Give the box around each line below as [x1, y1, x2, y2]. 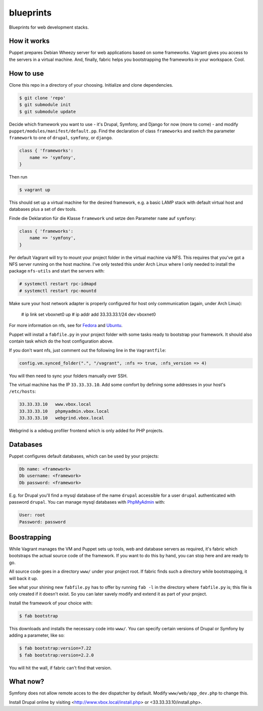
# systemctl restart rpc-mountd [19, 288, 97, 293]
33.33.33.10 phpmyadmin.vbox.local [19, 408, 110, 414]
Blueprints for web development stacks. [9, 24, 89, 30]
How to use [9, 69, 44, 77]
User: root [19, 512, 45, 518]
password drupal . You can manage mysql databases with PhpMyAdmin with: [9, 499, 165, 505]
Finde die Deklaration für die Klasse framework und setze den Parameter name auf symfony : [9, 215, 196, 221]
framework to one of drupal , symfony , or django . [9, 135, 113, 141]
